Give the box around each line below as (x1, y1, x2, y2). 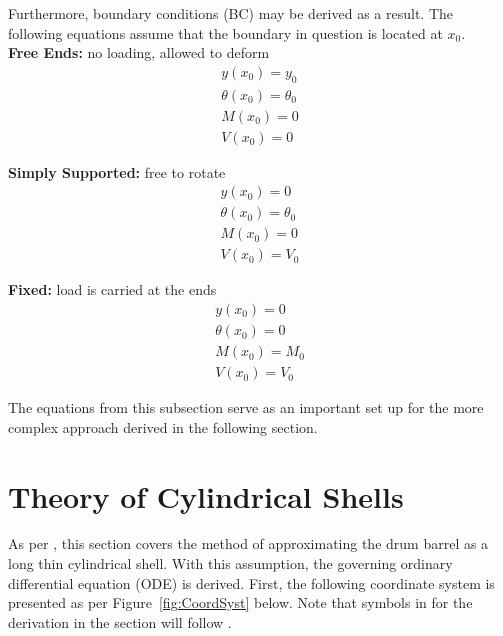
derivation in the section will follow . (8, 611, 232, 632)
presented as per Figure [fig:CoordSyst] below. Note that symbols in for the (8, 592, 473, 613)
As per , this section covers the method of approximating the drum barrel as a (8, 533, 489, 554)
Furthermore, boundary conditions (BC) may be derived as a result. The (8, 3, 453, 23)
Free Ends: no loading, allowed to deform (8, 42, 270, 63)
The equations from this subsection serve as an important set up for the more (8, 397, 484, 418)
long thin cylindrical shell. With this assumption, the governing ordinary (8, 553, 453, 574)
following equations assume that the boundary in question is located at (8, 22, 443, 43)
